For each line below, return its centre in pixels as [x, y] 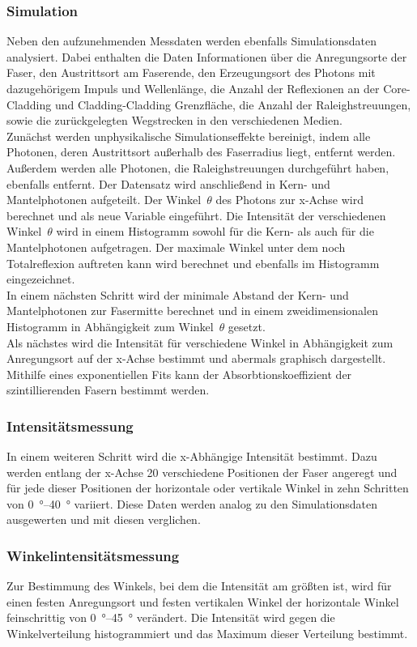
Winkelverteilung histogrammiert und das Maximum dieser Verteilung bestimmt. [207, 634]
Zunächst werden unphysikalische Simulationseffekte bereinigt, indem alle [189, 136]
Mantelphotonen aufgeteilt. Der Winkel [104, 200]
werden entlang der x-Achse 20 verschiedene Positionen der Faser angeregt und [202, 472]
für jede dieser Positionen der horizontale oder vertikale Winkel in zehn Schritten [208, 488]
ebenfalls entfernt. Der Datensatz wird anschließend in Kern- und [168, 183]
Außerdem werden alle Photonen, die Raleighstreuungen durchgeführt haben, [198, 167]
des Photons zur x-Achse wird [289, 200]
